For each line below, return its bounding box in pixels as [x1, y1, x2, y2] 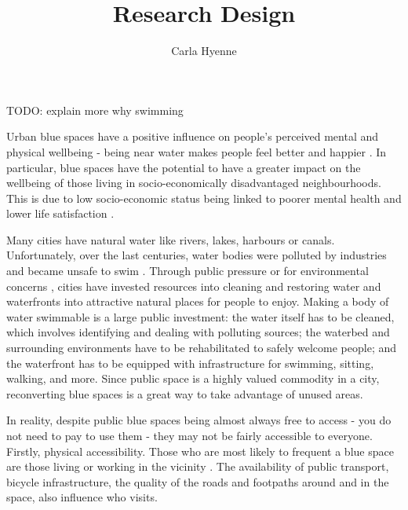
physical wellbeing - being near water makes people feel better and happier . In [6, 143, 387, 160]
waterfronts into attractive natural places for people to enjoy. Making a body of [6, 293, 389, 310]
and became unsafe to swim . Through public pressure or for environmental [6, 262, 369, 279]
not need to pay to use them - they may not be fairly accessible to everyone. [6, 427, 373, 443]
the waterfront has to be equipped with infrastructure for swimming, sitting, [6, 354, 374, 371]
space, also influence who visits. [6, 489, 158, 505]
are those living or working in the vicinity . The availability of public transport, [6, 458, 389, 475]
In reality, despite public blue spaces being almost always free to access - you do [6, 412, 392, 428]
